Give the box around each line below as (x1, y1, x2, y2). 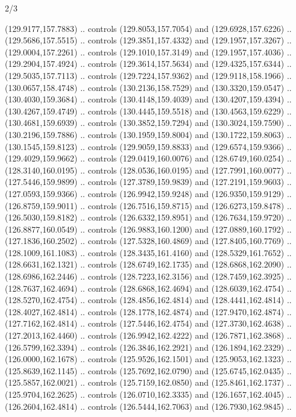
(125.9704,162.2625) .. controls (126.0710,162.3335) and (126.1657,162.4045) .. (5, 388, 292, 400)
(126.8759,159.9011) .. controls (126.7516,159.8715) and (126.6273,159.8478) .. (5, 199, 292, 212)
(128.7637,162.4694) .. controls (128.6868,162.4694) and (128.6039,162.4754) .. (5, 281, 292, 294)
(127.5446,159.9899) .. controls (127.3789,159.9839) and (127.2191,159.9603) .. (5, 175, 292, 188)
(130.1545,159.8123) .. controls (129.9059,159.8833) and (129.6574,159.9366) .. (5, 140, 292, 152)
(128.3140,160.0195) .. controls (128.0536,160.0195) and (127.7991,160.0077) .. (5, 163, 292, 176)
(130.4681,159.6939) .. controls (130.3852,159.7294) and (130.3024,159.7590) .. (5, 116, 292, 129)
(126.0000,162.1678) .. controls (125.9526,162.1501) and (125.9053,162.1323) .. (5, 353, 292, 365)
